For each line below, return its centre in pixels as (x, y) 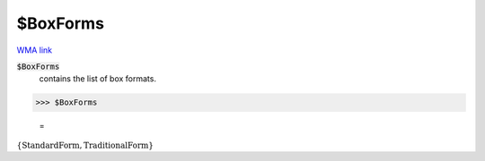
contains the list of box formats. (98, 79)
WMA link (35, 50)
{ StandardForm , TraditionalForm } (85, 145)
